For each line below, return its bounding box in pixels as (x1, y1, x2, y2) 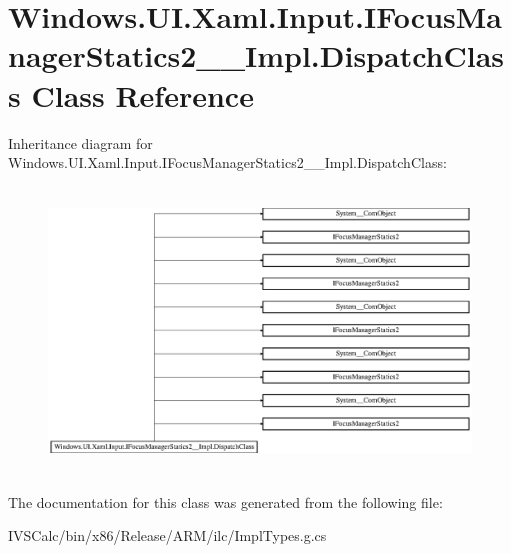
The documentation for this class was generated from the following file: (8, 491, 443, 512)
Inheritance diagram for (8, 132, 153, 153)
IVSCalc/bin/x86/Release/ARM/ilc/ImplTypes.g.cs (8, 525, 327, 546)
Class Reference (31, 74, 254, 115)
